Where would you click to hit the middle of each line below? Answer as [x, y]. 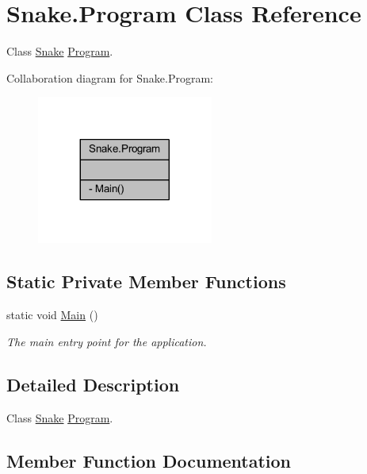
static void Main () [52, 315]
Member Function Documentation [149, 460]
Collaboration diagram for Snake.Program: [110, 77]
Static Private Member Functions [146, 281]
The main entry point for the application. [107, 341]
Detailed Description [93, 384]
